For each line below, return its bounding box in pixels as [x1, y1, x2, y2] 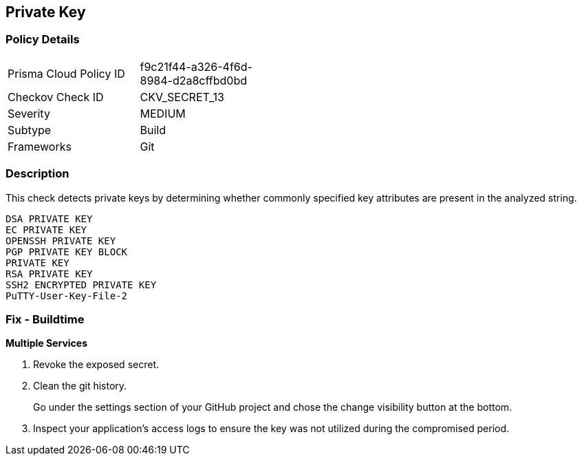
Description [6, 167, 69, 181]
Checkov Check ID [8, 89, 104, 104]
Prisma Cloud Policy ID [8, 66, 125, 81]
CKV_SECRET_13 [140, 89, 224, 104]
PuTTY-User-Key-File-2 [6, 290, 128, 301]
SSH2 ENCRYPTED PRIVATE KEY [6, 279, 157, 290]
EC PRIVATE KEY [6, 224, 87, 235]
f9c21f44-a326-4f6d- [140, 59, 252, 74]
